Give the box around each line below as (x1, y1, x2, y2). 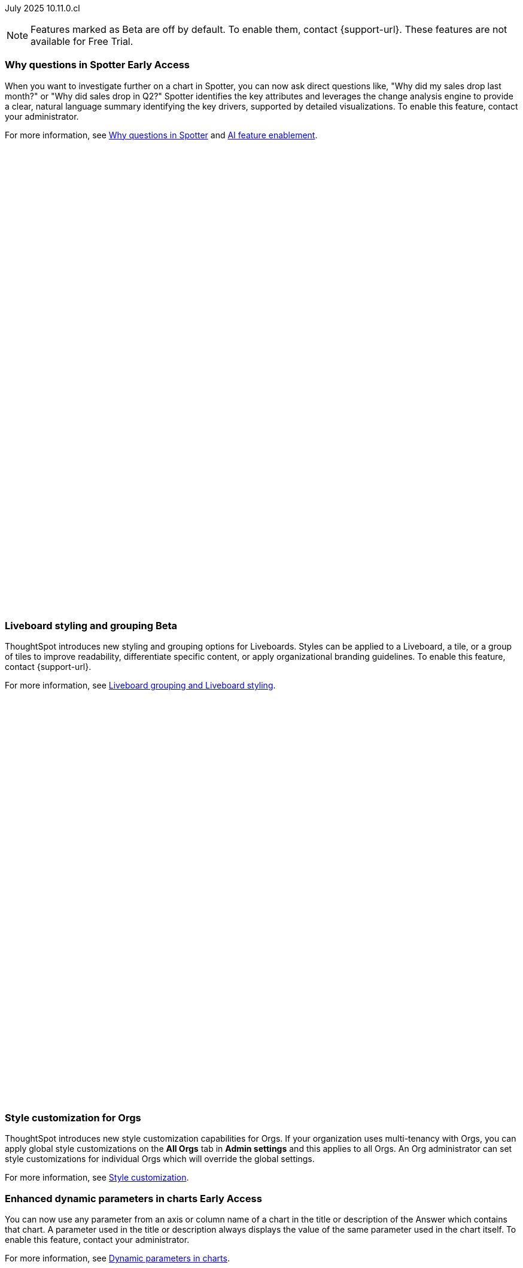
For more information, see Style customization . (5, 1172, 189, 1183)
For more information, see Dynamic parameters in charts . (5, 1253, 230, 1263)
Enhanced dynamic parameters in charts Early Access (5, 1192, 262, 1205)
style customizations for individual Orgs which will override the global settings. (5, 1154, 315, 1164)
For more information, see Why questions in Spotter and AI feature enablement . (5, 129, 318, 140)
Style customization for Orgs (5, 1111, 141, 1124)
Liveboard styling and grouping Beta (5, 619, 178, 632)
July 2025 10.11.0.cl (5, 3, 80, 13)
